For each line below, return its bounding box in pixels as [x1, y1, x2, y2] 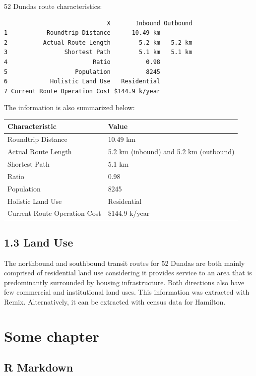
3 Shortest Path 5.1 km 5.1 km [4, 49, 192, 56]
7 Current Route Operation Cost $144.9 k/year [4, 87, 160, 95]
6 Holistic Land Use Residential [4, 78, 160, 85]
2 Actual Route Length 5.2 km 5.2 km [4, 39, 192, 46]
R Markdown [4, 360, 73, 375]
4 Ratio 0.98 [4, 58, 160, 65]
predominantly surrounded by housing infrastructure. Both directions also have [4, 277, 245, 287]
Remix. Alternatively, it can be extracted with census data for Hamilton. [4, 297, 226, 307]
